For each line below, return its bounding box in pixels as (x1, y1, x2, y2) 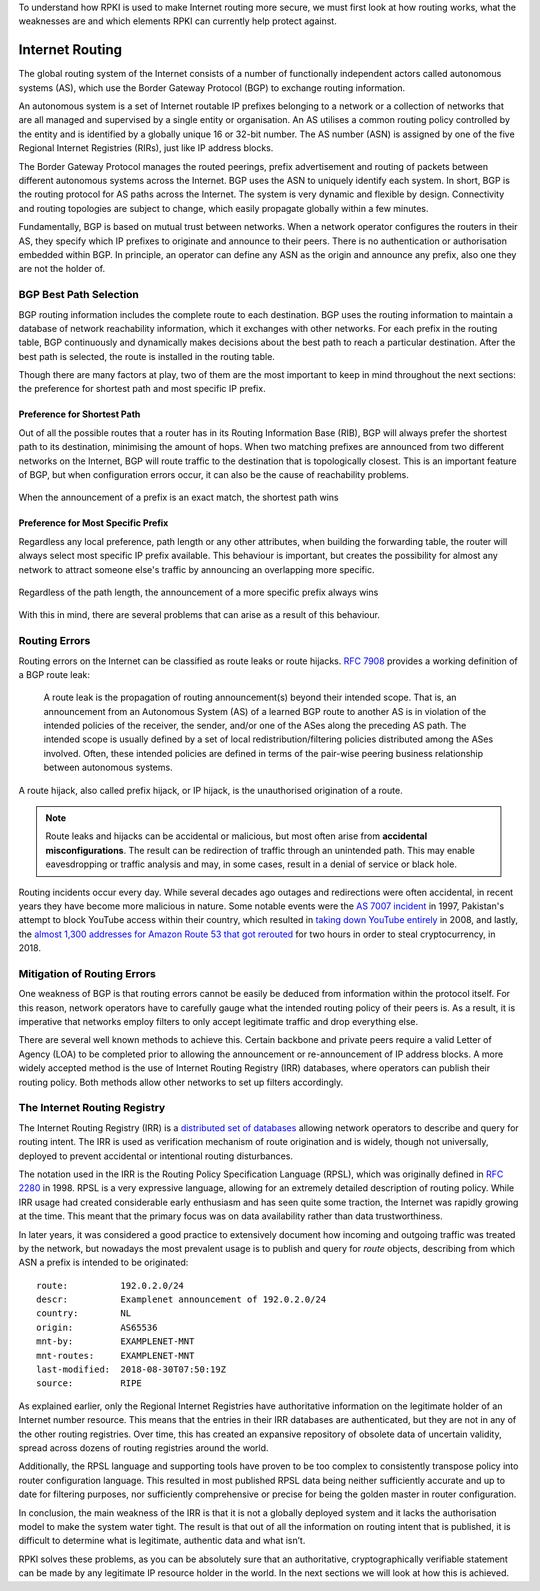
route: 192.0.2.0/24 (36, 1280, 185, 1291)
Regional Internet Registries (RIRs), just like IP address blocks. (18, 142, 274, 154)
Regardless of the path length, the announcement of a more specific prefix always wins (18, 586, 379, 598)
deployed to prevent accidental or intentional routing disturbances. (18, 1150, 294, 1162)
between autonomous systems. (43, 761, 174, 774)
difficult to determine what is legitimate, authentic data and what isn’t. (18, 1535, 306, 1547)
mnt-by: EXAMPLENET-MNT (36, 1336, 195, 1347)
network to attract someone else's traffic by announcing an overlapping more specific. (18, 563, 375, 575)
